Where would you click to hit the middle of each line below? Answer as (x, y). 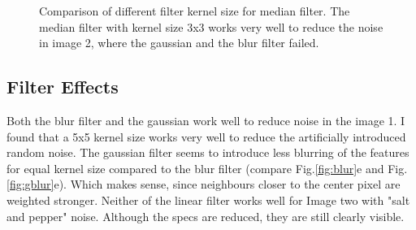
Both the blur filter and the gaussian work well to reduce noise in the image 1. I (206, 120)
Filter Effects (63, 87)
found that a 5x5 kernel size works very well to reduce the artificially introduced (206, 136)
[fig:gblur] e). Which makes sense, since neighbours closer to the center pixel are (204, 184)
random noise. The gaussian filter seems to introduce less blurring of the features (208, 152)
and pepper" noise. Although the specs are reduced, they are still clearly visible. (206, 216)
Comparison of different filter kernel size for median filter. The (195, 11)
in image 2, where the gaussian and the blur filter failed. (179, 43)
